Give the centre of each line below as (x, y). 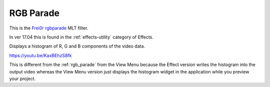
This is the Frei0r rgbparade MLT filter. (49, 28)
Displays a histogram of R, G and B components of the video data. (77, 46)
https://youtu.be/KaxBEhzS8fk (40, 55)
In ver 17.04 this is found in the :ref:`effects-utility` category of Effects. (81, 37)
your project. (22, 78)
